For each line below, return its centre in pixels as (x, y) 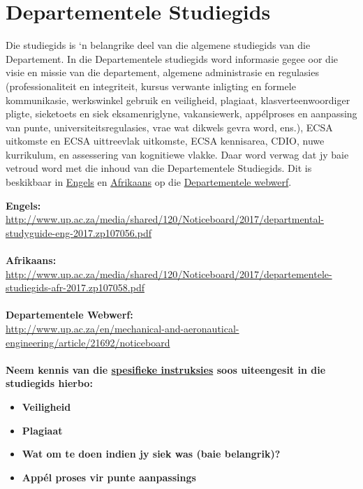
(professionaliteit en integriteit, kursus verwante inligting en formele (151, 86)
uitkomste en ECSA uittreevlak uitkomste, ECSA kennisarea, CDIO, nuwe (165, 141)
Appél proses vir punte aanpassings (109, 477)
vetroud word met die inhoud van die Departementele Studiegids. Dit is (159, 168)
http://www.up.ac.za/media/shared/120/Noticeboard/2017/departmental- (165, 219)
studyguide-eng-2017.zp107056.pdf (79, 232)
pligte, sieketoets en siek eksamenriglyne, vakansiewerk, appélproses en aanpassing (181, 114)
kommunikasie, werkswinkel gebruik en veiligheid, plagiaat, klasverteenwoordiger (178, 100)
